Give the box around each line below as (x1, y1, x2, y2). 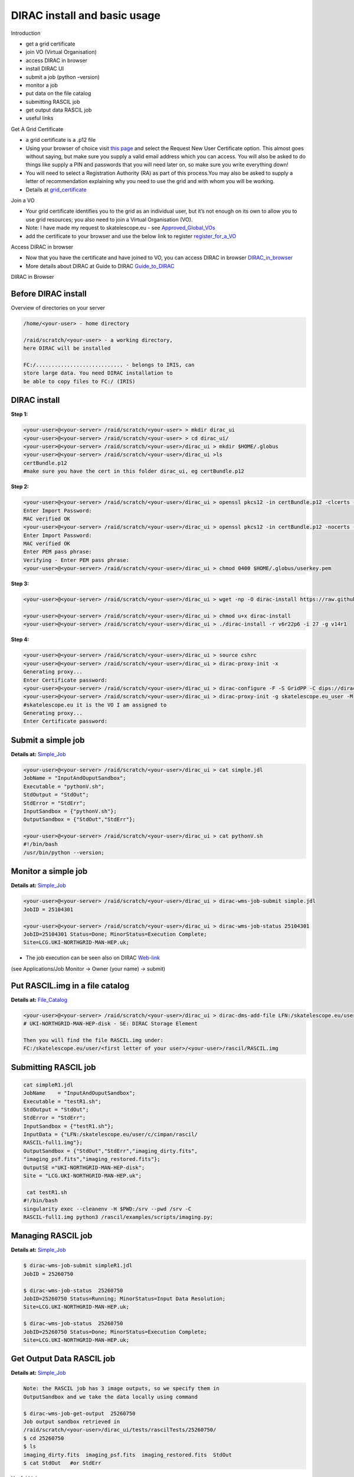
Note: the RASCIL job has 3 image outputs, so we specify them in (23, 1385, 219, 1392)
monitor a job (25, 82, 58, 89)
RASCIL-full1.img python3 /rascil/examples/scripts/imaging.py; (23, 1214, 214, 1220)
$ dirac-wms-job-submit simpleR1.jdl (23, 1262, 133, 1269)
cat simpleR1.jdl (23, 1081, 74, 1088)
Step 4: (11, 636, 29, 643)
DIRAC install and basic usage (11, 9, 160, 22)
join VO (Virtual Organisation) (25, 48, 97, 56)
